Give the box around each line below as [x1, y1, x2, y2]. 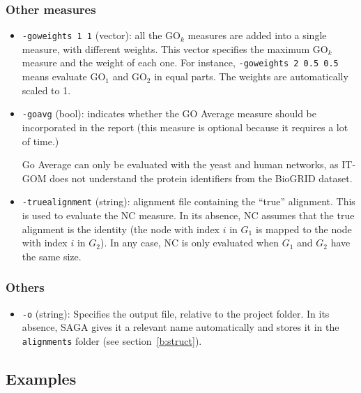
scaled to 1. [22, 82, 71, 97]
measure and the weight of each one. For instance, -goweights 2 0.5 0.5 [22, 55, 339, 70]
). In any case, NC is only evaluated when [100, 235, 279, 250]
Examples [6, 367, 77, 389]
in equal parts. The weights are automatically [154, 69, 348, 84]
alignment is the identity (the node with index [22, 221, 220, 236]
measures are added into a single [187, 28, 327, 43]
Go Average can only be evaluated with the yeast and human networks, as [22, 157, 339, 172]
